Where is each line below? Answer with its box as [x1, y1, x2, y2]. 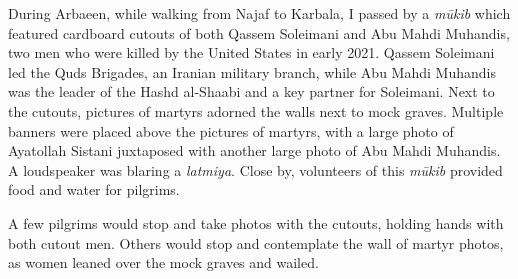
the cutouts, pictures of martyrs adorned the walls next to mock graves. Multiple [8, 100, 504, 121]
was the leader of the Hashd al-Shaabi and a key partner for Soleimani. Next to [8, 81, 495, 102]
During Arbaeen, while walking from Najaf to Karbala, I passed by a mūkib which [8, 3, 511, 23]
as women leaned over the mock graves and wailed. [8, 252, 319, 273]
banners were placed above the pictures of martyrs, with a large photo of [8, 120, 454, 141]
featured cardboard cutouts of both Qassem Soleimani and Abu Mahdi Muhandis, [8, 22, 510, 43]
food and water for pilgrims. [8, 179, 180, 200]
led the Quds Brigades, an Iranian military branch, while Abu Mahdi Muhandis [8, 61, 496, 82]
